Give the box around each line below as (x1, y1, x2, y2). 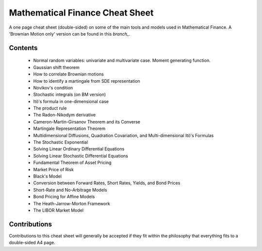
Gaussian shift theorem (33, 64, 80, 70)
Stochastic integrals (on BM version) (33, 91, 106, 97)
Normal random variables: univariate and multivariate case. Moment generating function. (33, 57, 211, 63)
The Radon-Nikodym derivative (33, 112, 96, 118)
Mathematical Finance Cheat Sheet (9, 7, 154, 18)
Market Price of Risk (33, 166, 74, 172)
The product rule (33, 105, 67, 111)
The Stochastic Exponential (33, 139, 88, 145)
